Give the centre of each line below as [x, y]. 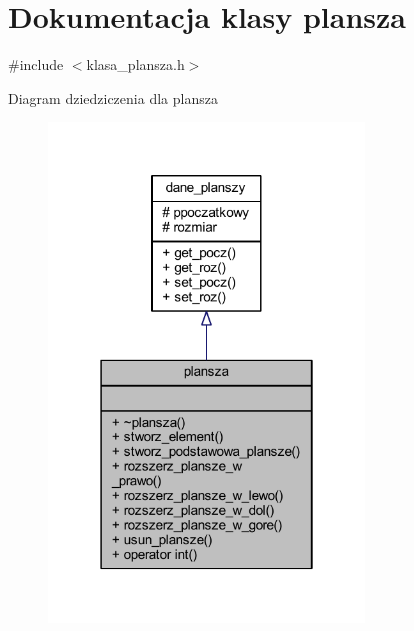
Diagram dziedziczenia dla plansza [113, 97]
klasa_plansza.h [135, 64]
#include [36, 64]
